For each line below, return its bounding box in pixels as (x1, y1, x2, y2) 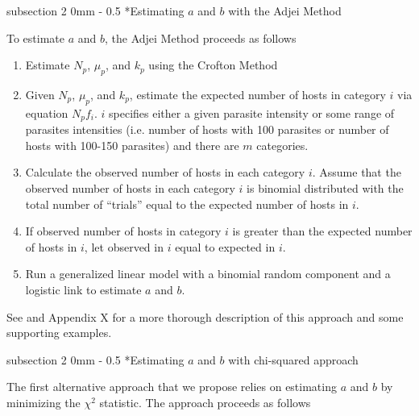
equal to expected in (175, 238, 276, 255)
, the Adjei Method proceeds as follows (105, 29, 297, 46)
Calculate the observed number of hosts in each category (25, 164, 305, 181)
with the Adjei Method (228, 2, 342, 19)
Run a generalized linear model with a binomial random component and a (25, 265, 391, 282)
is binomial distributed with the (247, 180, 404, 197)
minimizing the (6, 393, 81, 410)
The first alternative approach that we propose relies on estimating (6, 378, 337, 395)
